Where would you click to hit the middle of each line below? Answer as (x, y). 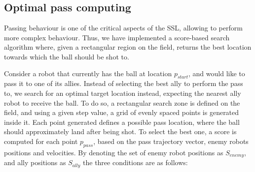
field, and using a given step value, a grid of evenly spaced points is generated (122, 112)
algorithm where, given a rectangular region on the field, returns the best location (128, 47)
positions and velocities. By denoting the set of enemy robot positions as (114, 152)
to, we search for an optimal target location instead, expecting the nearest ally (123, 93)
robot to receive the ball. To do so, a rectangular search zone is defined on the (122, 102)
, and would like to (217, 73)
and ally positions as (35, 162)
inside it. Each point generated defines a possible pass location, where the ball (122, 122)
